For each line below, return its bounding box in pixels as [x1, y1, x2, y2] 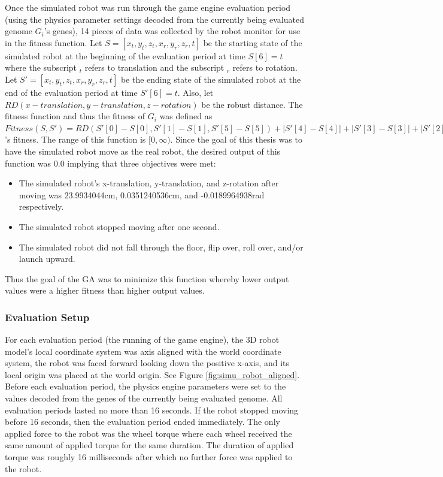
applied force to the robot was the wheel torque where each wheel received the [5, 427, 292, 439]
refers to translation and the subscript [84, 61, 224, 74]
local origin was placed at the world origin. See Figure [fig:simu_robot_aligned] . [5, 368, 300, 381]
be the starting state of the [203, 36, 302, 49]
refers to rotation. [232, 61, 298, 74]
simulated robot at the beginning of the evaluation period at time [5, 49, 245, 62]
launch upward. [19, 252, 75, 265]
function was [5, 156, 51, 169]
